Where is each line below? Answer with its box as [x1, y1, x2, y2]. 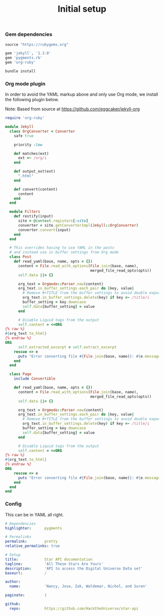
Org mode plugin [5, 80, 45, 87]
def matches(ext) [14, 151, 49, 156]
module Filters [9, 209, 41, 214]
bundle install [5, 69, 36, 74]
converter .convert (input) [18, 227, 71, 233]
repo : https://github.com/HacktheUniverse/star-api [9, 606, 139, 611]
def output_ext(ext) [14, 169, 56, 174]
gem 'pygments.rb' [5, 55, 42, 61]
